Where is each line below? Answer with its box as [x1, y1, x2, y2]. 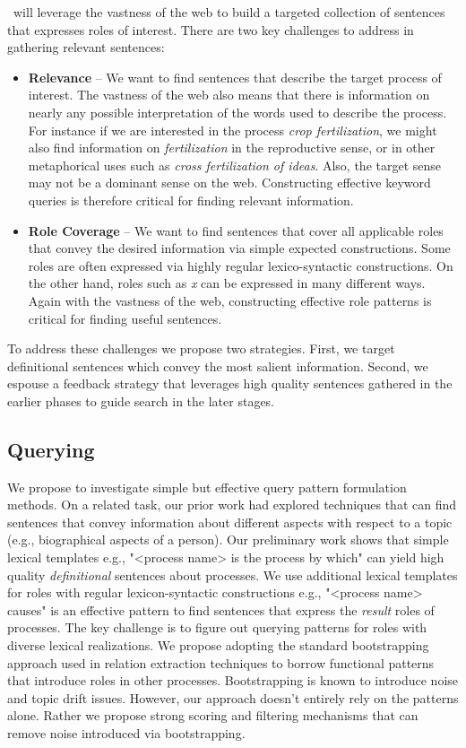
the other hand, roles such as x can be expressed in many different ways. [28, 274, 426, 292]
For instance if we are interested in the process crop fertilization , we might [28, 120, 437, 139]
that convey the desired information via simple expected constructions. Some [28, 239, 451, 257]
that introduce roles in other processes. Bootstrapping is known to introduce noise [7, 671, 459, 690]
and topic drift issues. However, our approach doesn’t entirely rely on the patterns [7, 688, 459, 707]
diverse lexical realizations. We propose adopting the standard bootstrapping [7, 636, 429, 655]
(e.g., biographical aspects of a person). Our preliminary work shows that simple [7, 530, 449, 549]
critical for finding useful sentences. [28, 309, 222, 327]
